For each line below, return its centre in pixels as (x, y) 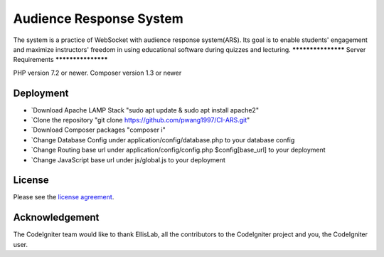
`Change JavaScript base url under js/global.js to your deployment (128, 159)
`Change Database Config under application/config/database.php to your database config (163, 140)
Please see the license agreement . (64, 197)
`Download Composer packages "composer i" (98, 130)
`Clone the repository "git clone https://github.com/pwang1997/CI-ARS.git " (140, 120)
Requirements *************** (60, 60)
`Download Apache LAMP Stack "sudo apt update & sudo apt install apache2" (145, 110)
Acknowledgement (56, 217)
